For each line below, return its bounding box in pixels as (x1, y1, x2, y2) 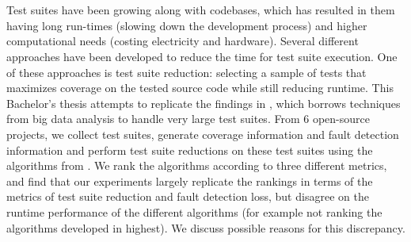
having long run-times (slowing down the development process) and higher (6, 17, 367, 33)
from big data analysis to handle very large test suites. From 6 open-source (6, 110, 370, 127)
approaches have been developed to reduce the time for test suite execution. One (6, 48, 398, 64)
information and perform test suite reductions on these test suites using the (6, 141, 373, 158)
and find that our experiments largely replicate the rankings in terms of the (6, 172, 373, 189)
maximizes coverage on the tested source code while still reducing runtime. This (6, 79, 394, 96)
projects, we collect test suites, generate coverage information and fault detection (6, 125, 399, 142)
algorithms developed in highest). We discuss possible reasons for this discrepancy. (6, 219, 405, 236)
